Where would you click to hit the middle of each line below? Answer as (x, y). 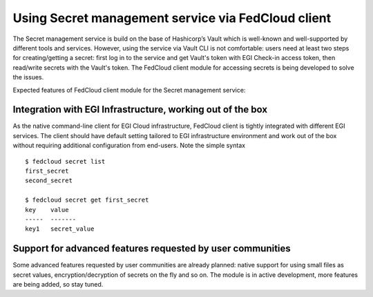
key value (47, 210)
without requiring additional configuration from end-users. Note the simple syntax (129, 146)
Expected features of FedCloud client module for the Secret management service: (129, 90)
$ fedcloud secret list (65, 161)
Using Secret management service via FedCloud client (172, 18)
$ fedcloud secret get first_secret (87, 200)
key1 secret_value (60, 229)
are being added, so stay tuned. (58, 284)
